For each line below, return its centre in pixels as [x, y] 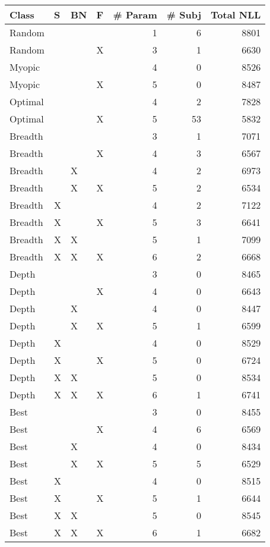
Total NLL [236, 15]
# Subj [184, 15]
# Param [135, 15]
